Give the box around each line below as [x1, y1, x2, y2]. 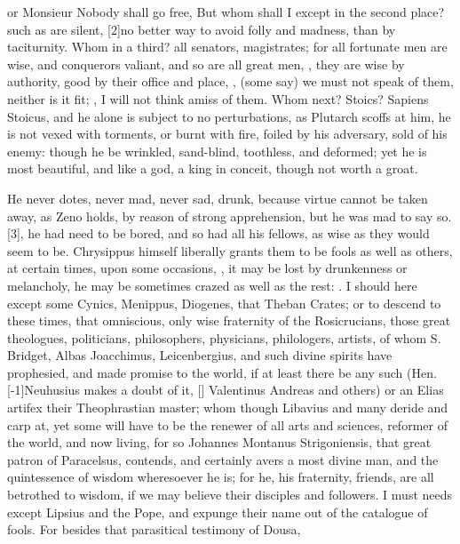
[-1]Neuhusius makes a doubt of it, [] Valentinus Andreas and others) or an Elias [7, 380, 444, 399]
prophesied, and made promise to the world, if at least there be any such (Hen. [7, 363, 437, 381]
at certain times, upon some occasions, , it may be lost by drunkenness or [7, 259, 408, 277]
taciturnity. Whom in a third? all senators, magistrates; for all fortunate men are [7, 37, 448, 56]
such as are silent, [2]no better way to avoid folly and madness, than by [7, 20, 396, 38]
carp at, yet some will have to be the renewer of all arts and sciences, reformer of [7, 415, 448, 434]
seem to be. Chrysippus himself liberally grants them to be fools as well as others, [7, 241, 453, 260]
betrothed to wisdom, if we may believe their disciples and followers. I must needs [7, 485, 453, 504]
